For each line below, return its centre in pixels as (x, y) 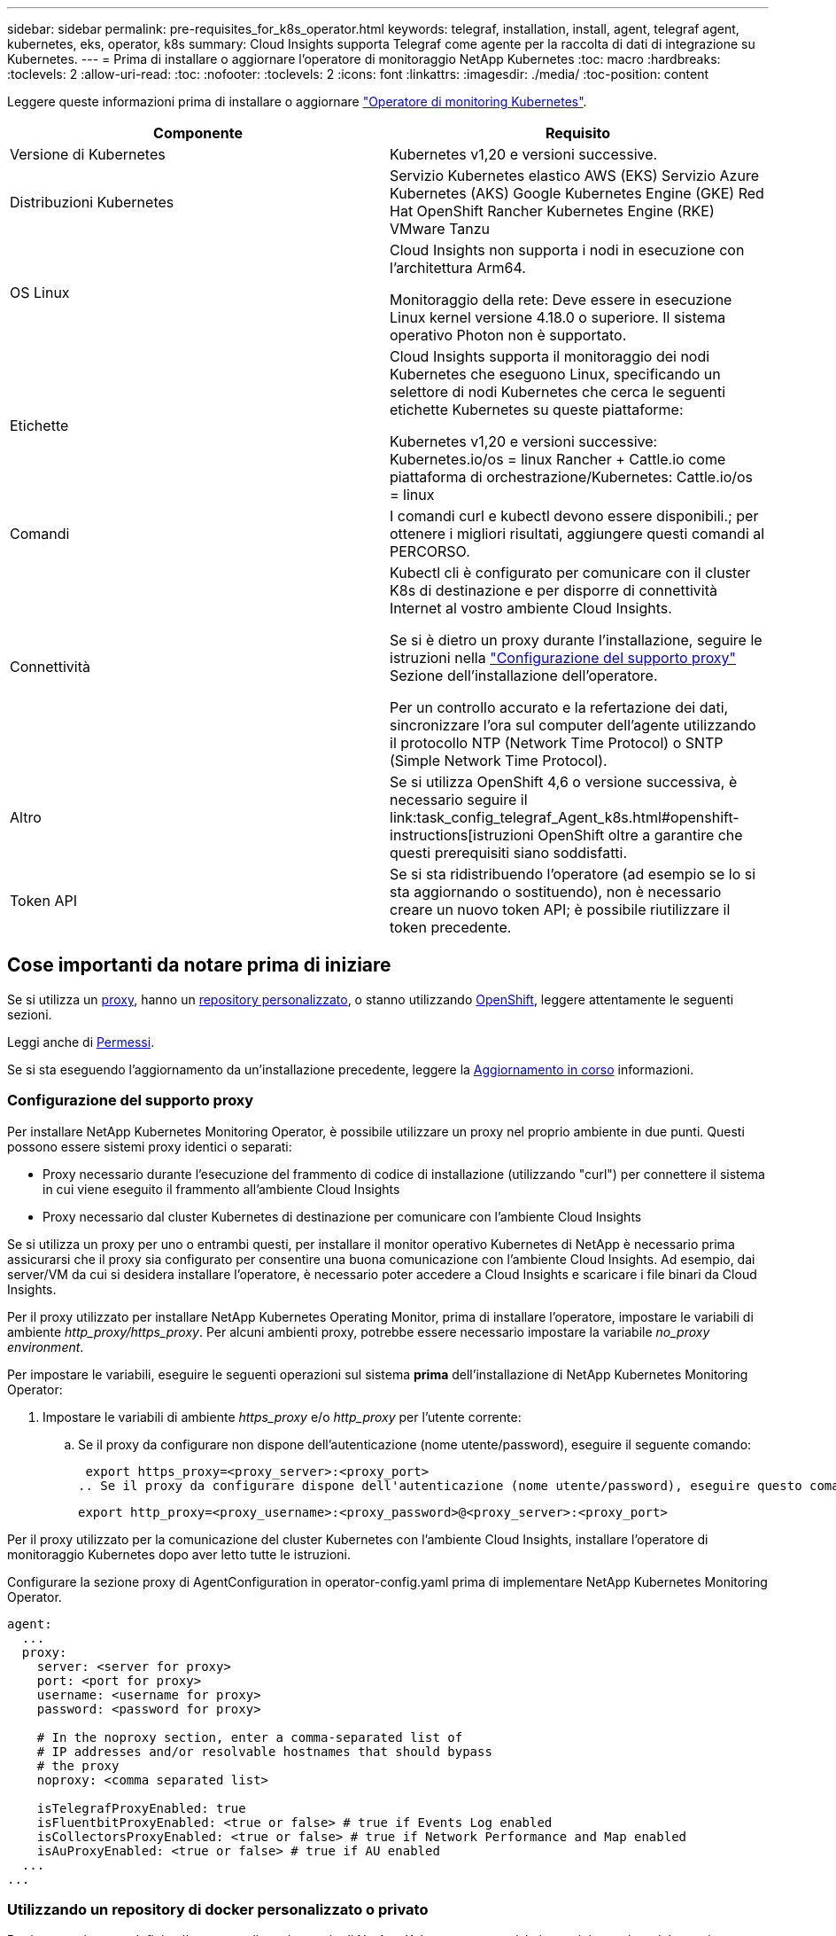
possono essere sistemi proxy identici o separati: (150, 1146)
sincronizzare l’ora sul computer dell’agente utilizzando (573, 725)
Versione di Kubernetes (88, 154)
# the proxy (78, 1765)
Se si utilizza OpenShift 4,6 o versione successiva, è (564, 782)
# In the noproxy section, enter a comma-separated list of (250, 1737)
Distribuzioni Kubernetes (92, 202)
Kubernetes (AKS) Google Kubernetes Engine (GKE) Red (577, 193)
